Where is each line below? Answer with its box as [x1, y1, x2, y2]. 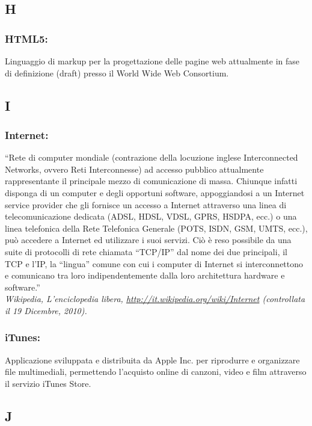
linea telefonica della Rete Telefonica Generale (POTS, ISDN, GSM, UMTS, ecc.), [5, 221, 308, 234]
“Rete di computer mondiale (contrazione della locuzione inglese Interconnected [5, 151, 298, 164]
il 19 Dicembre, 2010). [5, 304, 87, 316]
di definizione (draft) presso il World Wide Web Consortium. [5, 66, 229, 79]
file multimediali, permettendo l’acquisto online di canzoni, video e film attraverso [5, 365, 307, 378]
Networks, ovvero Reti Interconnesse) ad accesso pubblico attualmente [5, 162, 264, 175]
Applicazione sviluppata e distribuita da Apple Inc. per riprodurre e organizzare [5, 353, 300, 366]
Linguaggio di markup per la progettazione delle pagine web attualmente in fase [5, 55, 300, 67]
